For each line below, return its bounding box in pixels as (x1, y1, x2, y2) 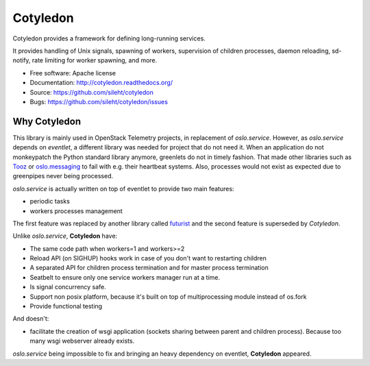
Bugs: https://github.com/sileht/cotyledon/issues (29, 97, 168, 106)
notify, (12, 56, 31, 64)
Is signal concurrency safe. (29, 283, 106, 291)
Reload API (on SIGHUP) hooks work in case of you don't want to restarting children (29, 254, 267, 263)
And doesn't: (12, 315, 49, 323)
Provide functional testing (29, 302, 103, 310)
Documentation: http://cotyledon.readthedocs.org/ (29, 79, 173, 87)
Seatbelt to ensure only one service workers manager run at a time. (29, 273, 221, 281)
